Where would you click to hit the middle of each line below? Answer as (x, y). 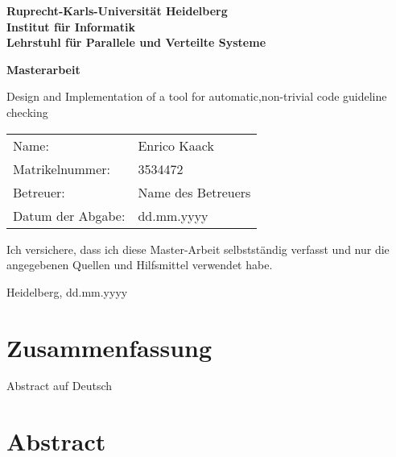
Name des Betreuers (194, 192)
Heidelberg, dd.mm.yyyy (67, 291)
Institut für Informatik (71, 26)
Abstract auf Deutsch (60, 386)
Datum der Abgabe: (69, 215)
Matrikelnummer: (62, 168)
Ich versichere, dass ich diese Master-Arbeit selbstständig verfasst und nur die (198, 249)
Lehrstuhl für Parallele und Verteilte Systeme (136, 42)
